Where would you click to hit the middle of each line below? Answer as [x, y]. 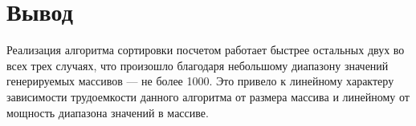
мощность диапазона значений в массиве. [108, 112]
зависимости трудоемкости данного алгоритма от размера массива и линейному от [208, 96]
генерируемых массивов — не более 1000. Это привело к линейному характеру [200, 81]
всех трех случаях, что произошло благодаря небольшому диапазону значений [198, 65]
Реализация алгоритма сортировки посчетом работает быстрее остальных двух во [206, 50]
